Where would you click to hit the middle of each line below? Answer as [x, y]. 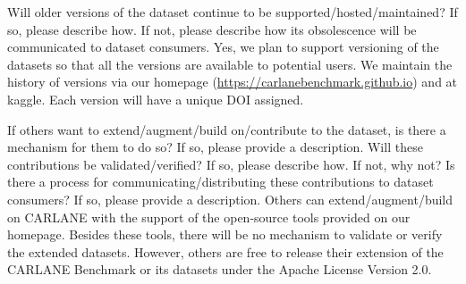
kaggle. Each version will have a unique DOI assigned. [156, 99]
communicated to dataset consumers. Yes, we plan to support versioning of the [223, 47]
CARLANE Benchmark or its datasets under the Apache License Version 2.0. [220, 269]
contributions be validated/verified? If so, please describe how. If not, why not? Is [231, 164]
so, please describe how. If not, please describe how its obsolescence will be [212, 29]
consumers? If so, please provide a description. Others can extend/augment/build [230, 199]
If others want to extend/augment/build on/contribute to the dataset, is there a [227, 129]
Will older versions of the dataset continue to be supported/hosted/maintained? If [233, 12]
